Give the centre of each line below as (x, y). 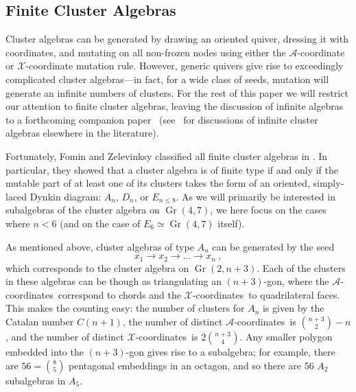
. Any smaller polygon (286, 336)
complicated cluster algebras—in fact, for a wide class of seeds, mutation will (167, 79)
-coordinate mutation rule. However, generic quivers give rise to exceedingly (185, 66)
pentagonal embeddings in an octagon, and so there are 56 (191, 365)
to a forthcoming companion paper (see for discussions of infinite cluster (162, 119)
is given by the (294, 308)
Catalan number (40, 321)
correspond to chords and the (119, 294)
